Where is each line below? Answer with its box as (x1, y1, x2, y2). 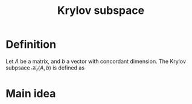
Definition (5, 37, 57, 51)
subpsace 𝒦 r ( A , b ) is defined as (5, 64, 85, 73)
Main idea (5, 86, 56, 100)
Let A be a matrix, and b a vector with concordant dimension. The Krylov (5, 57, 187, 65)
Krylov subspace (57, 4, 145, 18)
